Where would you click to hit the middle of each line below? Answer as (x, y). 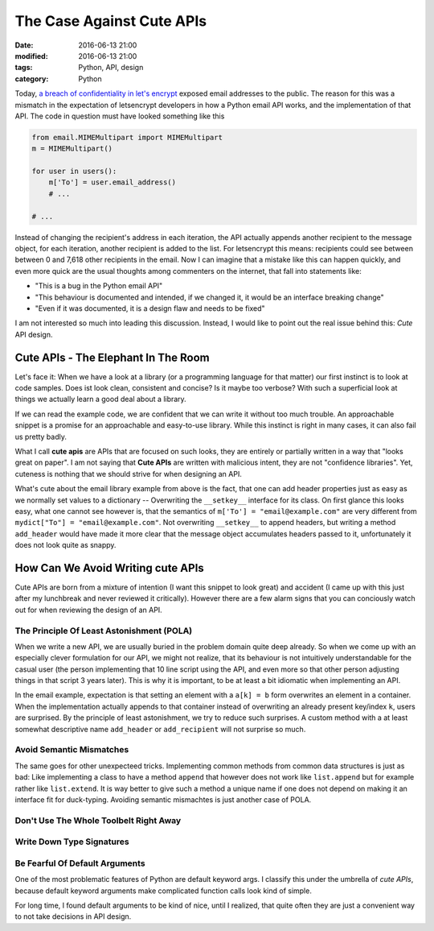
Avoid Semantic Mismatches (72, 750)
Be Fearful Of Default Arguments (80, 863)
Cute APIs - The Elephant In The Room (113, 357)
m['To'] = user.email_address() (113, 182)
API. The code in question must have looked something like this (120, 116)
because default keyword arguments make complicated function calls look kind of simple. (164, 891)
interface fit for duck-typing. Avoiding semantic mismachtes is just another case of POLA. (163, 799)
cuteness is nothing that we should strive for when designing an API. (129, 474)
